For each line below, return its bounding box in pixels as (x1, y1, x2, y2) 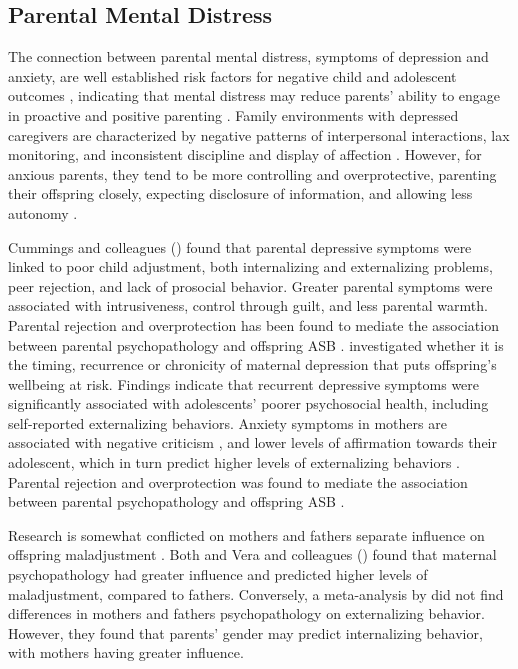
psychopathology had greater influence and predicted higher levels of (8, 564, 428, 585)
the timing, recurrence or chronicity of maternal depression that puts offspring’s (8, 354, 497, 375)
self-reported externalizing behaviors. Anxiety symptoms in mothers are (8, 412, 447, 433)
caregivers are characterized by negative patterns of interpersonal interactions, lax (8, 124, 510, 145)
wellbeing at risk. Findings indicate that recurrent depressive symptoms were (8, 373, 480, 394)
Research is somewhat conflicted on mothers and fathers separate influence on (8, 524, 485, 545)
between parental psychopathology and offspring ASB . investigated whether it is (8, 334, 504, 355)
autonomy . (8, 202, 78, 223)
